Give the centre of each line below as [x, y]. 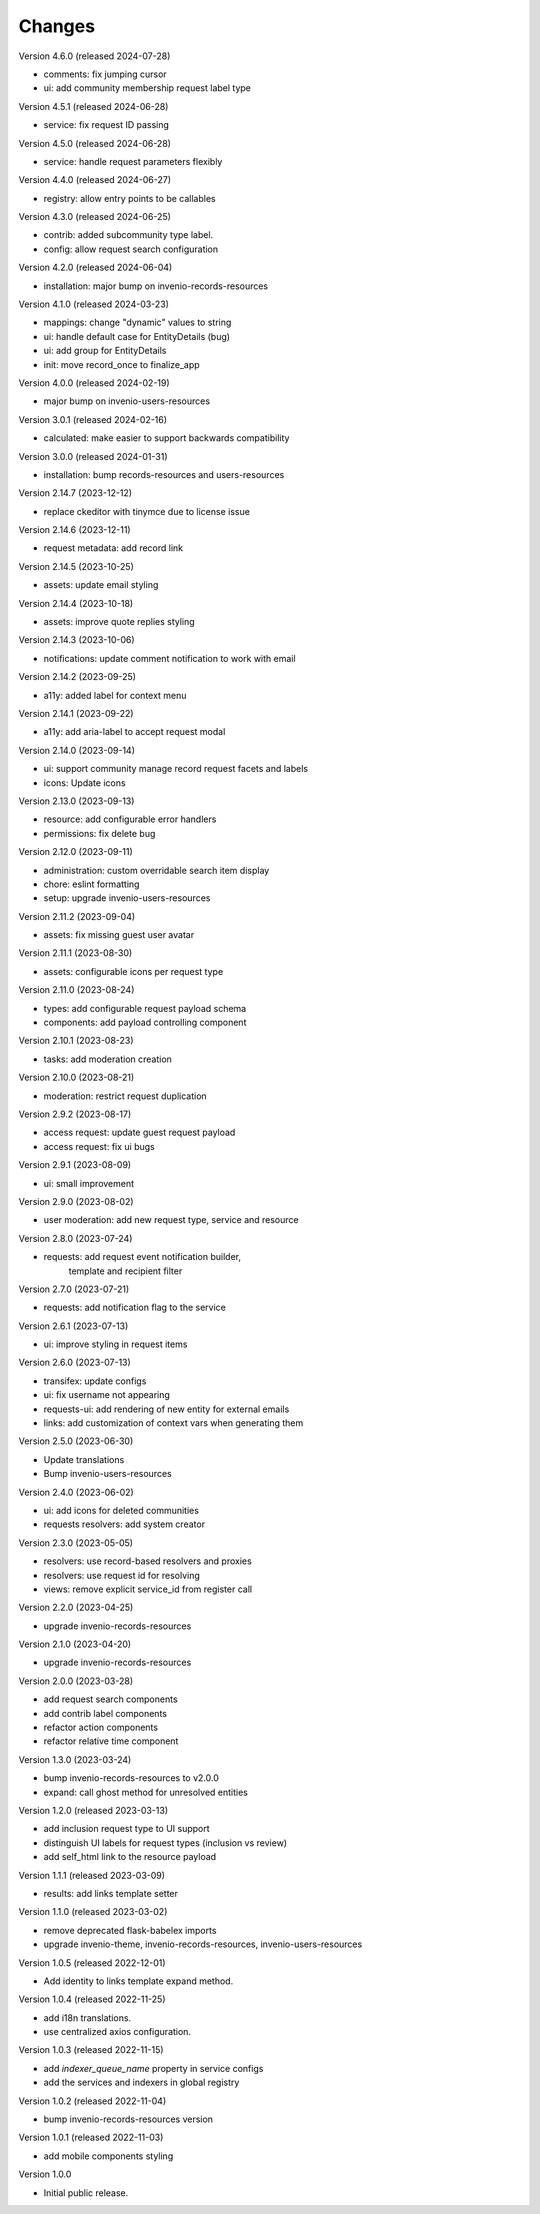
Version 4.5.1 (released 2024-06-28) [93, 106]
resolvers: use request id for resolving [121, 1575]
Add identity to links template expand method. [138, 1981]
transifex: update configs [95, 1381]
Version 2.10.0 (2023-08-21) [76, 1077]
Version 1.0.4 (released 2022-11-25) [92, 1999]
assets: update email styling [101, 585]
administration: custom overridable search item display [156, 870]
